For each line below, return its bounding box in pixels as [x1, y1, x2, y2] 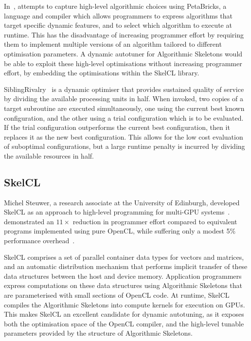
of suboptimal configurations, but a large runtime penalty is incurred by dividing [4, 141, 245, 151]
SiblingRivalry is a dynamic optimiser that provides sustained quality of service [4, 84, 244, 94]
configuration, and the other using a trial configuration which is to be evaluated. [4, 112, 244, 123]
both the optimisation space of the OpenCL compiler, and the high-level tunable [4, 318, 244, 328]
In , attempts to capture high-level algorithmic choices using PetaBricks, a [4, 1, 227, 11]
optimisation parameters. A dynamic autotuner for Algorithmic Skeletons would [4, 48, 243, 58]
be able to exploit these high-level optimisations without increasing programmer [4, 58, 242, 68]
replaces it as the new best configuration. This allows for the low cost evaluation [4, 131, 243, 142]
